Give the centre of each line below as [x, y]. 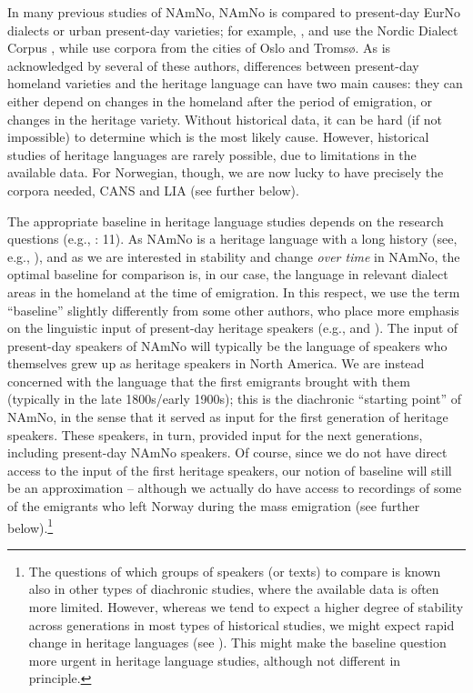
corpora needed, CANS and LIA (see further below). [153, 190]
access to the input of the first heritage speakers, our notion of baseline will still [230, 470]
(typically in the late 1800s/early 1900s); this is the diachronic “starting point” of [235, 399]
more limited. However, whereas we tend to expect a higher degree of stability [246, 607]
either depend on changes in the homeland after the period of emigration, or [220, 100]
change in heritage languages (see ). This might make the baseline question [237, 643]
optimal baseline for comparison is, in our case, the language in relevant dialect [228, 274]
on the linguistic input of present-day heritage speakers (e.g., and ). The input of [233, 328]
